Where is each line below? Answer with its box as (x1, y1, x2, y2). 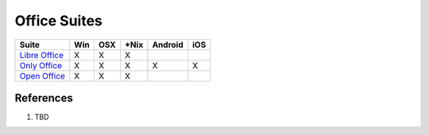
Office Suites (14, 12, 102, 29)
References (14, 91, 73, 105)
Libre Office (19, 49, 64, 60)
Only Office (19, 60, 63, 71)
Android (152, 39, 184, 50)
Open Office (19, 70, 65, 81)
